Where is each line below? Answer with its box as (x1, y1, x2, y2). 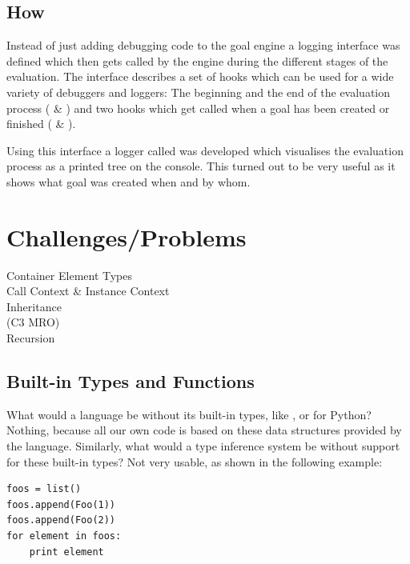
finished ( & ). (6, 115, 76, 132)
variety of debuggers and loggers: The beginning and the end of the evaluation (6, 83, 391, 100)
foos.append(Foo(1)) (6, 498, 116, 510)
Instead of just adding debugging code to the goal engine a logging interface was (6, 37, 400, 54)
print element (29, 546, 104, 558)
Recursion (6, 330, 55, 346)
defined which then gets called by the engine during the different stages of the (6, 52, 388, 69)
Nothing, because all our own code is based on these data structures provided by (6, 422, 402, 438)
